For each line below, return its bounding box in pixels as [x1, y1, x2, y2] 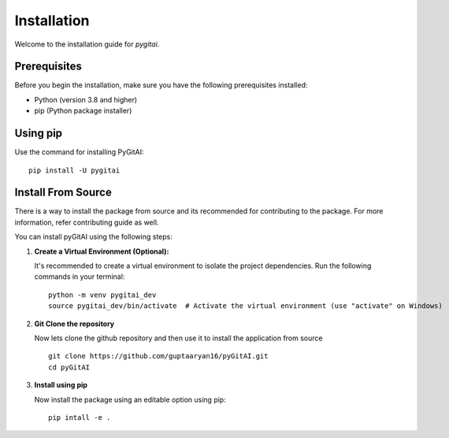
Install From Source [14, 186, 112, 199]
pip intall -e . [48, 413, 111, 421]
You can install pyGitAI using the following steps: [14, 232, 173, 242]
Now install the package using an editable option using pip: [34, 395, 226, 404]
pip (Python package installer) [34, 106, 132, 116]
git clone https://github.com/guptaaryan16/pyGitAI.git [48, 351, 269, 361]
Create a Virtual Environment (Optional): [34, 247, 169, 256]
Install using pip [34, 380, 88, 390]
